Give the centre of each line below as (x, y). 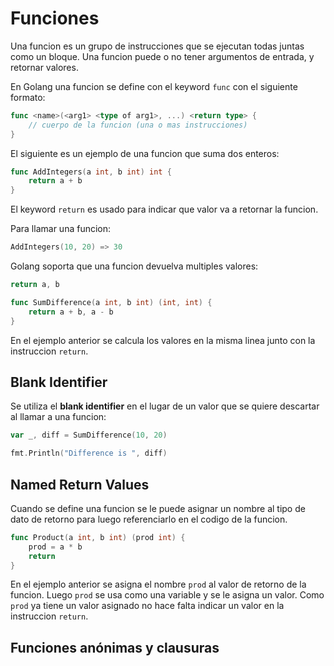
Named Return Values (80, 484)
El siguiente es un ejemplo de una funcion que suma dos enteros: (145, 153)
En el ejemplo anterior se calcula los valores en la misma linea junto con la (163, 340)
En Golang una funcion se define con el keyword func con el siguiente (154, 86)
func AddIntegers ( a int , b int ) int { (91, 172)
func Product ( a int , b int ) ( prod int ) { (98, 537)
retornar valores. (44, 67)
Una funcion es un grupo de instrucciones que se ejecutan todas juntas (157, 46)
